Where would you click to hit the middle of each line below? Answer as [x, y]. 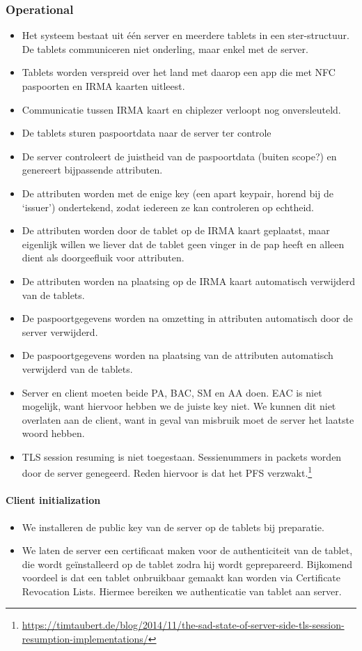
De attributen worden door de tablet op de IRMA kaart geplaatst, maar [176, 230]
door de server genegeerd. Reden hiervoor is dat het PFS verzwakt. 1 [167, 472]
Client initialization [53, 500]
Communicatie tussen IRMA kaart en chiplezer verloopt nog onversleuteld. [181, 109]
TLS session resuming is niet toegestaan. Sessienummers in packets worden [182, 456]
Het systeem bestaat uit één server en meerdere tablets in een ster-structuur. [186, 35]
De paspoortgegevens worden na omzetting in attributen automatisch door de [187, 318]
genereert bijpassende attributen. [92, 170]
